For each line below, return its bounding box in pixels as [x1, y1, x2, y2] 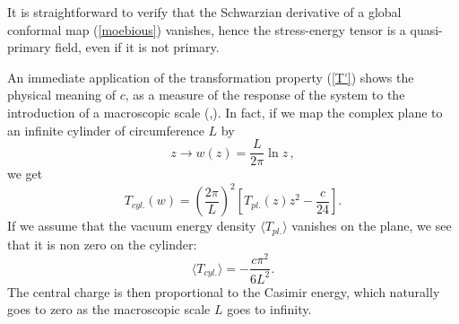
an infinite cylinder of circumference [7, 120, 204, 139]
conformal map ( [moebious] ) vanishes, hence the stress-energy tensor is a [7, 20, 406, 39]
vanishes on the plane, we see [291, 216, 452, 235]
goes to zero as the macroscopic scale [7, 300, 211, 319]
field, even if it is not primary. [55, 38, 220, 57]
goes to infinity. [227, 300, 312, 319]
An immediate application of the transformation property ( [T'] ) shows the [7, 67, 414, 86]
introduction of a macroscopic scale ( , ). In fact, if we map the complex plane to [7, 102, 443, 121]
